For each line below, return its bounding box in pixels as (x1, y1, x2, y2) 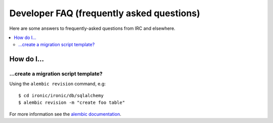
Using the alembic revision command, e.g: (9, 81, 106, 87)
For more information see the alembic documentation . (9, 111, 121, 117)
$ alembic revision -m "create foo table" (18, 100, 125, 106)
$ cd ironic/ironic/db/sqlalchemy (18, 93, 104, 98)
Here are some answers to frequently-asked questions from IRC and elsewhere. (9, 25, 175, 31)
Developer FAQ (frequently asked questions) (9, 8, 201, 19)
